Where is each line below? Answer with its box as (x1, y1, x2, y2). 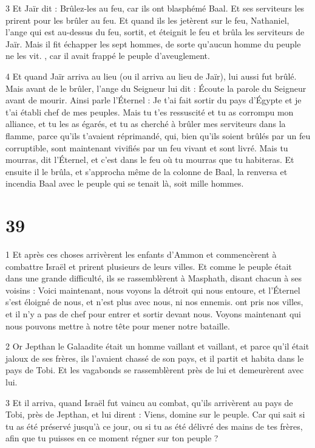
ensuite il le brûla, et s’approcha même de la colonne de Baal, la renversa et (5, 165, 288, 177)
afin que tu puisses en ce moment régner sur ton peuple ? (5, 432, 218, 444)
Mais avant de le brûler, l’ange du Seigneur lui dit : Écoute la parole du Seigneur (5, 81, 307, 94)
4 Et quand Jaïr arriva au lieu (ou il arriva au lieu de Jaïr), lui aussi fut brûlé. (5, 69, 297, 82)
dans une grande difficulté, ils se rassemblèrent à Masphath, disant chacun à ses (5, 272, 302, 284)
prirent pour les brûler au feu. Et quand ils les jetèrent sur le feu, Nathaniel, (5, 13, 290, 26)
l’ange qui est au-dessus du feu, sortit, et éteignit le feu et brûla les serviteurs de (5, 26, 305, 38)
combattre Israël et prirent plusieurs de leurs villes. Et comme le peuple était (5, 260, 292, 272)
